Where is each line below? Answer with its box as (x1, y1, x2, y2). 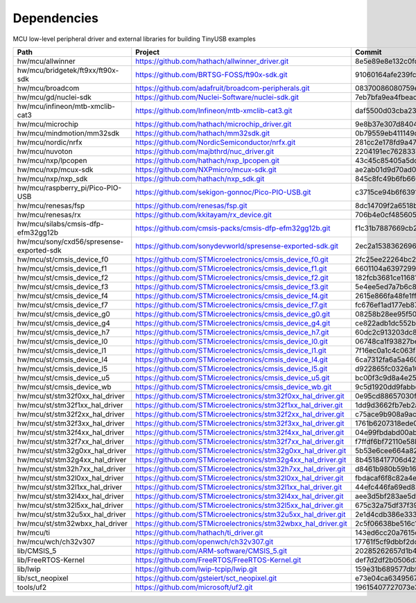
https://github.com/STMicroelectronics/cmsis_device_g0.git (135, 309, 331, 319)
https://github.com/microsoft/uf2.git (135, 582, 253, 592)
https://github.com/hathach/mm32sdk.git (135, 128, 270, 138)
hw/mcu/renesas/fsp (17, 201, 85, 210)
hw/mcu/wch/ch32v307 (17, 536, 96, 546)
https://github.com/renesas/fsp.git (135, 201, 248, 210)
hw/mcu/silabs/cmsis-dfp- (17, 219, 104, 228)
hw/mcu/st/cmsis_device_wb (17, 382, 112, 391)
